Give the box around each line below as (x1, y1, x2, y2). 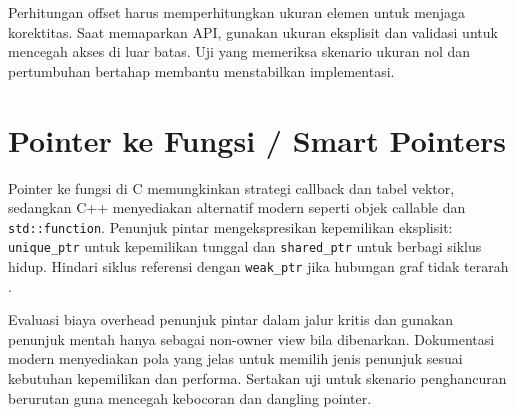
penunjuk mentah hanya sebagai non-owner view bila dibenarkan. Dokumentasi (8, 328, 495, 349)
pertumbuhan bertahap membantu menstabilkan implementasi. (8, 60, 395, 81)
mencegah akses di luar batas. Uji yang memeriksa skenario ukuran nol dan (8, 41, 471, 62)
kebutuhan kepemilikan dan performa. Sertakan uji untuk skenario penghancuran (8, 368, 507, 389)
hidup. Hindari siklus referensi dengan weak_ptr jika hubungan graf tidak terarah (8, 256, 509, 276)
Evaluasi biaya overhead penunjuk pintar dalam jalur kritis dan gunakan (8, 309, 454, 330)
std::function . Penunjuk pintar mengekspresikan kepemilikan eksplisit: (8, 216, 453, 237)
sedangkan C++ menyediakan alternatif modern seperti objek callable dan (8, 197, 466, 218)
